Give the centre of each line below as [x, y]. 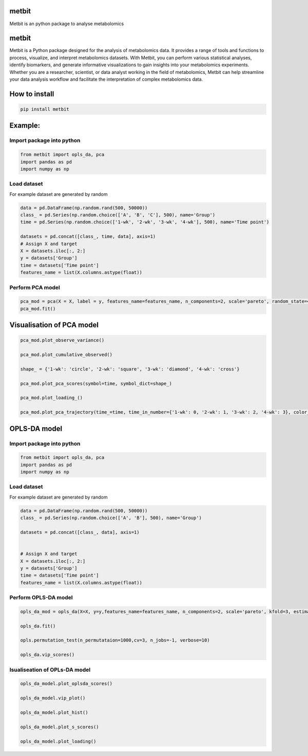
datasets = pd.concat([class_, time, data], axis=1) [88, 237]
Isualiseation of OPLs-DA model [50, 670]
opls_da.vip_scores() [47, 655]
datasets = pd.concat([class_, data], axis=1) [80, 532]
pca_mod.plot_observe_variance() [62, 340]
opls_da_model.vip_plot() [53, 698]
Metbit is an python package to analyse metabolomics [67, 24]
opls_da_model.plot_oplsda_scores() [66, 684]
